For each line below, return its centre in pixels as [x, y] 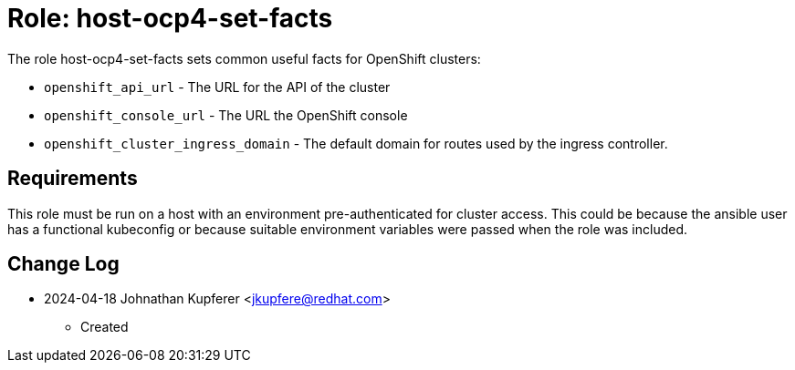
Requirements [73, 179]
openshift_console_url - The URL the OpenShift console [226, 115]
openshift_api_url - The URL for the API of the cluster [217, 87]
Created [105, 327]
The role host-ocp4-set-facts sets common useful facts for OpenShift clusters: [244, 58]
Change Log [63, 264]
